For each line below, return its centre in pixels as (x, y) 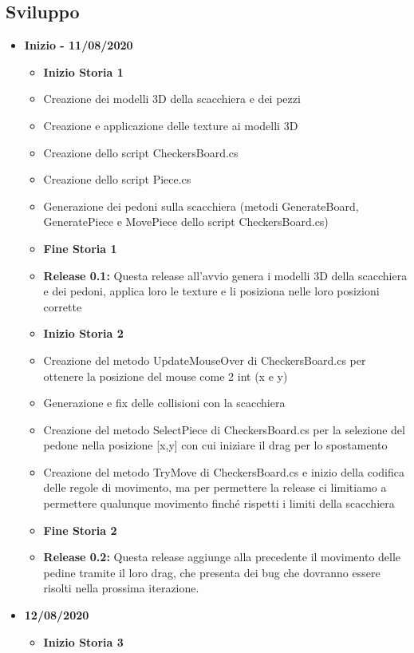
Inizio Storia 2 (83, 333)
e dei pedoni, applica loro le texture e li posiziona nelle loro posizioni (211, 291)
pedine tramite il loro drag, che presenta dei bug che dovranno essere (212, 572)
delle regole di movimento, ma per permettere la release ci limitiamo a (215, 487)
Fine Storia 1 (80, 248)
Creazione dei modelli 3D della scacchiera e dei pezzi (172, 99)
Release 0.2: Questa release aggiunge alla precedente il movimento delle (222, 557)
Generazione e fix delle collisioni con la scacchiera (164, 403)
